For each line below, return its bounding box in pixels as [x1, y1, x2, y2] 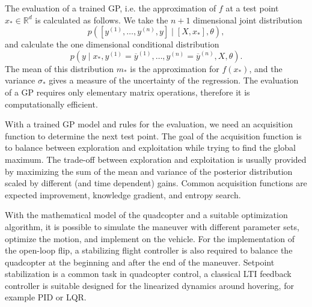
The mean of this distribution [5, 62, 114, 74]
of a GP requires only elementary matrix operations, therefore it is [5, 85, 250, 98]
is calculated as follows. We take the [35, 13, 168, 26]
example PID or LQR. [5, 291, 87, 303]
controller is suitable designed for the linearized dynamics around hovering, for [5, 279, 294, 291]
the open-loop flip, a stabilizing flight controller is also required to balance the [5, 244, 293, 257]
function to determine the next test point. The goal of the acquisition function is [5, 129, 302, 142]
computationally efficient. [5, 97, 98, 110]
